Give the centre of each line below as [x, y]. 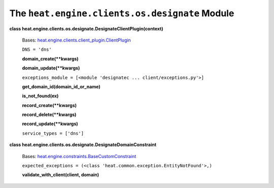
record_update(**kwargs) [50, 124]
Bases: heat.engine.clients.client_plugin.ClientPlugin [77, 40]
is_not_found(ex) [40, 96]
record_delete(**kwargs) [49, 115]
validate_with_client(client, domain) [61, 175]
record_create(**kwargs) [49, 105]
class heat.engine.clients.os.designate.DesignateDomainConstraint [83, 145]
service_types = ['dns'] [53, 133]
